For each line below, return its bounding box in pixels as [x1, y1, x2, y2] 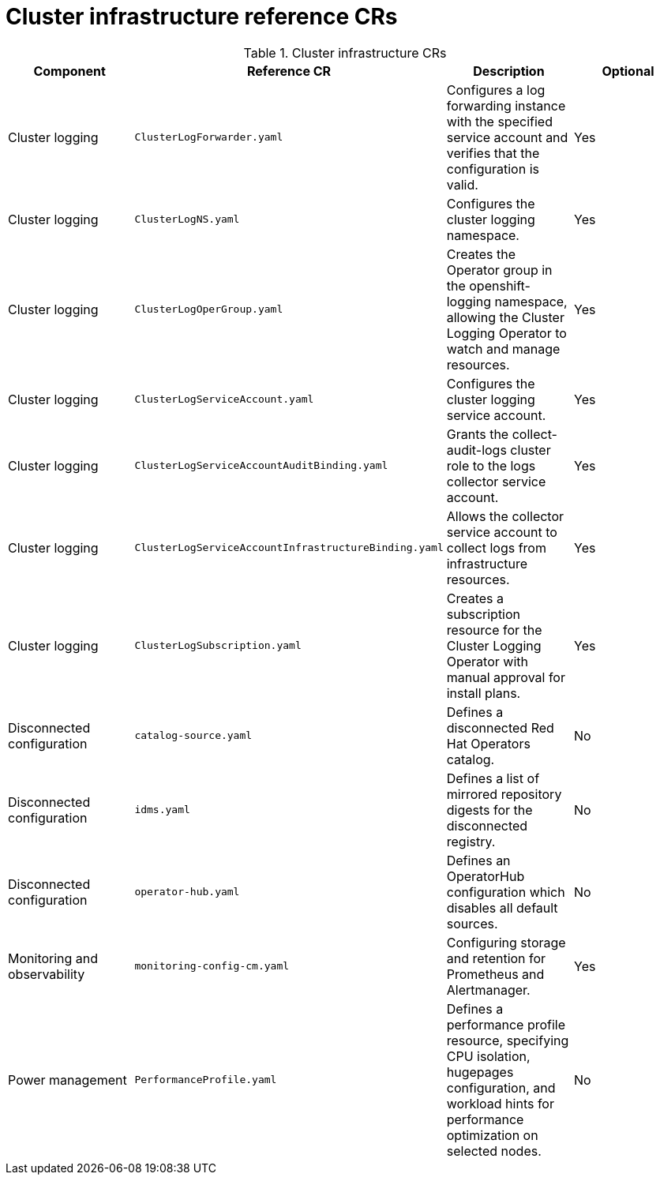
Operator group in [446, 261, 553, 278]
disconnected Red [446, 719, 554, 736]
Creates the [446, 246, 516, 262]
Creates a [446, 590, 504, 606]
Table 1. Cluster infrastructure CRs [243, 44, 447, 61]
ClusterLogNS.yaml [134, 213, 240, 226]
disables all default [446, 899, 558, 916]
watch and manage [446, 340, 561, 357]
